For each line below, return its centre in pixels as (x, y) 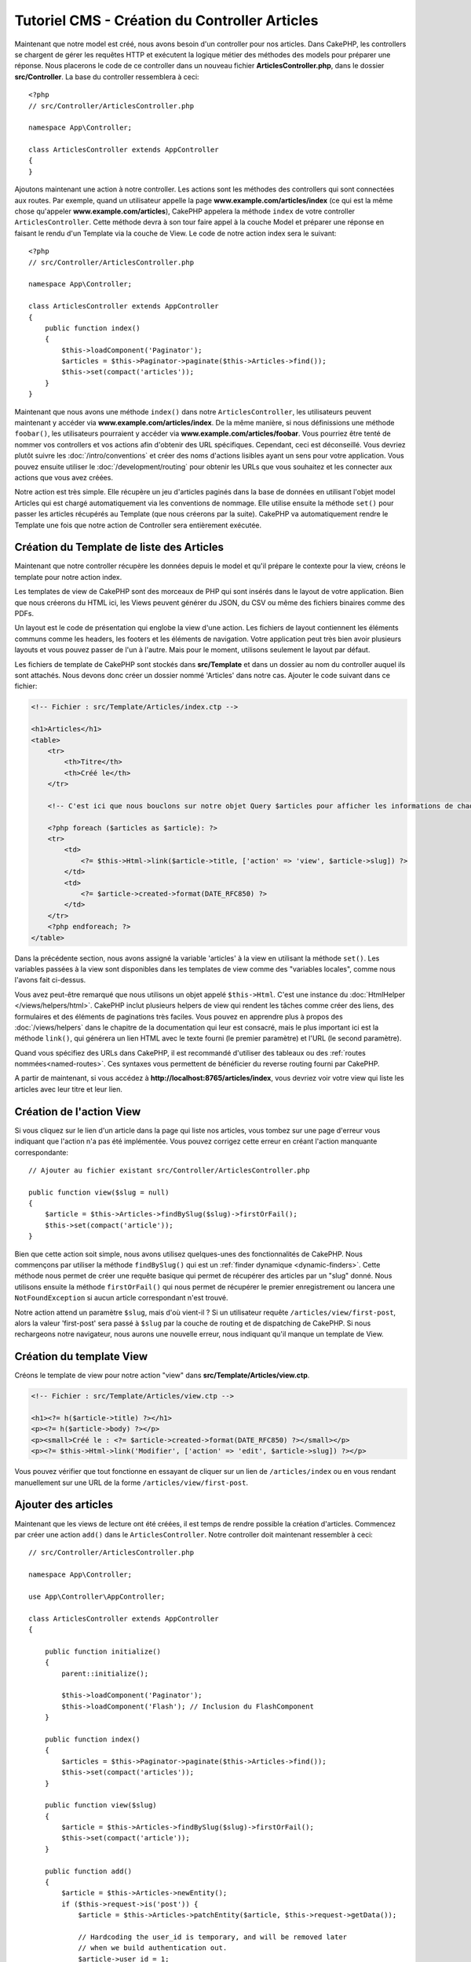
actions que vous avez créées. (64, 478)
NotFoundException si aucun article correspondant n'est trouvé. (121, 1298)
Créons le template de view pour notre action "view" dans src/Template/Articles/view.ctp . (162, 1375)
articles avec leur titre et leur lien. (69, 1089)
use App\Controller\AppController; (97, 1596)
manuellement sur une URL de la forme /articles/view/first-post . (131, 1482)
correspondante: (42, 1152)
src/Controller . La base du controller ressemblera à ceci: (107, 77)
